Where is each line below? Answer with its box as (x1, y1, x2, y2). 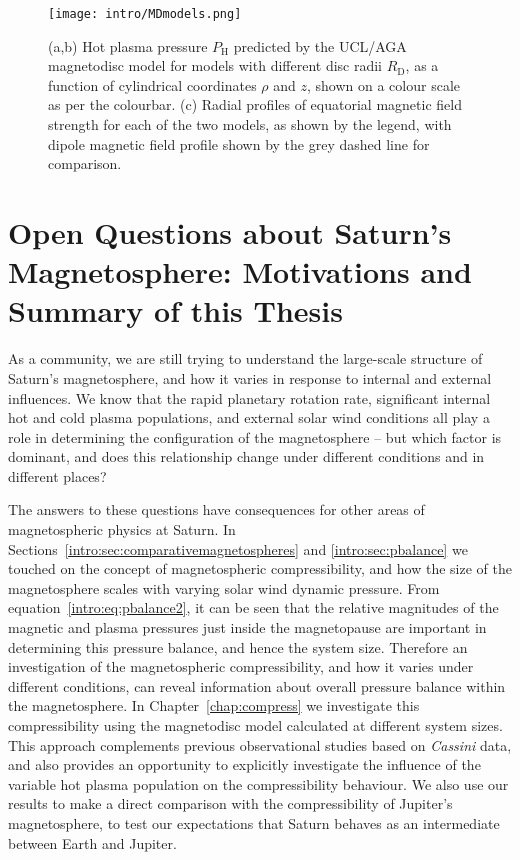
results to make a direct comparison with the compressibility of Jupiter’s (8, 793, 453, 814)
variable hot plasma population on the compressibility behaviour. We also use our (8, 773, 509, 794)
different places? (8, 465, 107, 486)
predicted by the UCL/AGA (233, 35, 407, 56)
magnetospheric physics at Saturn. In (8, 519, 236, 540)
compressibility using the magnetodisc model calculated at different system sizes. (8, 715, 503, 735)
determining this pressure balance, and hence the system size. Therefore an (8, 636, 468, 657)
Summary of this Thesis (8, 290, 343, 331)
